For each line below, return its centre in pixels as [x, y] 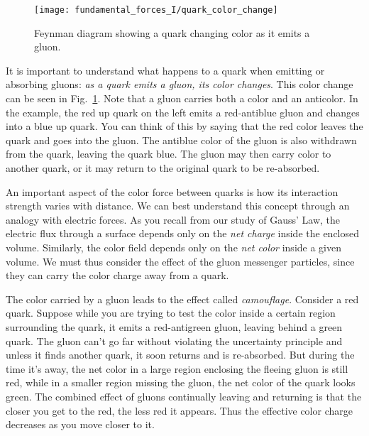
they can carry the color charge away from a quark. [117, 275]
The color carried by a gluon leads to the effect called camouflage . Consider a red [182, 299]
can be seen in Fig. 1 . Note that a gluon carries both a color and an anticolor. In [182, 98]
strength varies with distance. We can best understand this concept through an [178, 206]
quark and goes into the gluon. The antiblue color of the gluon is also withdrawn [181, 140]
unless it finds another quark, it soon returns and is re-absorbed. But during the [180, 355]
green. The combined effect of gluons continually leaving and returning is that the [184, 396]
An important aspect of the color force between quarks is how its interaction [172, 191]
